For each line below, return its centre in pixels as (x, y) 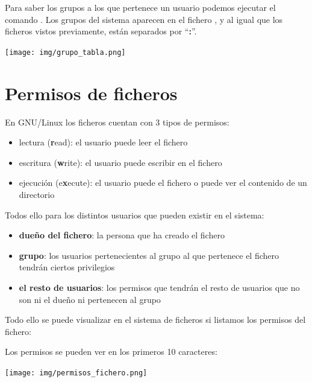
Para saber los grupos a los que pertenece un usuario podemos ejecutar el (140, 7)
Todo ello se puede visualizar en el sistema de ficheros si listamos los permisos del (155, 320)
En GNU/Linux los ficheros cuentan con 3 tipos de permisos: (117, 122)
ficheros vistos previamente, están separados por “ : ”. (101, 31)
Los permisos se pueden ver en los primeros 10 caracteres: (111, 352)
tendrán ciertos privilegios (67, 267)
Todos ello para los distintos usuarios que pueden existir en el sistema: (135, 215)
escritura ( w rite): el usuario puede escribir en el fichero (120, 162)
